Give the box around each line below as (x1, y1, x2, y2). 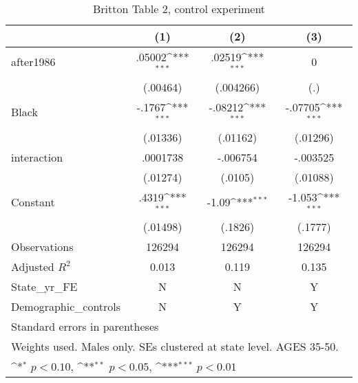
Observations (11, 239, 74, 255)
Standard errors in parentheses (11, 318, 159, 335)
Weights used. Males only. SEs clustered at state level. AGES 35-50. (11, 338, 339, 355)
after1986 (11, 54, 56, 70)
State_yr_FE (11, 278, 78, 295)
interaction (11, 149, 63, 165)
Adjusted (11, 259, 54, 275)
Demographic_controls (11, 298, 121, 315)
